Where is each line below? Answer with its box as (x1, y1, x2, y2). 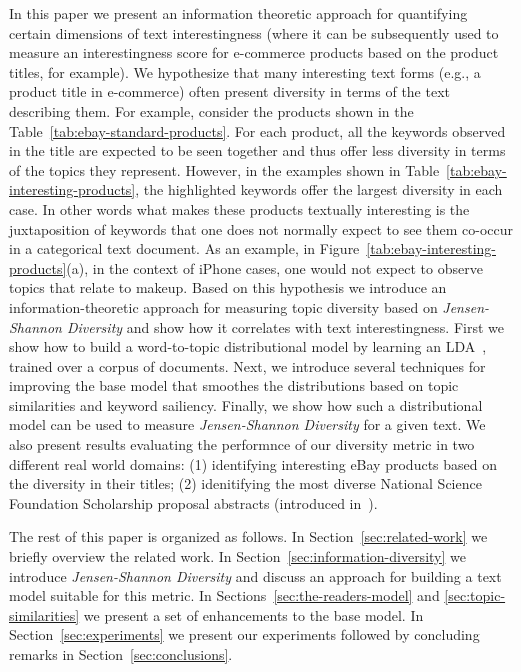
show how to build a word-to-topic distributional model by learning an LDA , (9, 336, 487, 357)
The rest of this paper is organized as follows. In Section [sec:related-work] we (9, 526, 488, 547)
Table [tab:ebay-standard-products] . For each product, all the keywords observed (9, 120, 506, 141)
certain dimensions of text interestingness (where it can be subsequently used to (9, 22, 499, 43)
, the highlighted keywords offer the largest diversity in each (135, 179, 503, 200)
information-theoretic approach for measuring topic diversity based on (9, 296, 438, 317)
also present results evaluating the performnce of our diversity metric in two (9, 434, 475, 455)
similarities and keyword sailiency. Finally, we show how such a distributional (9, 394, 483, 415)
